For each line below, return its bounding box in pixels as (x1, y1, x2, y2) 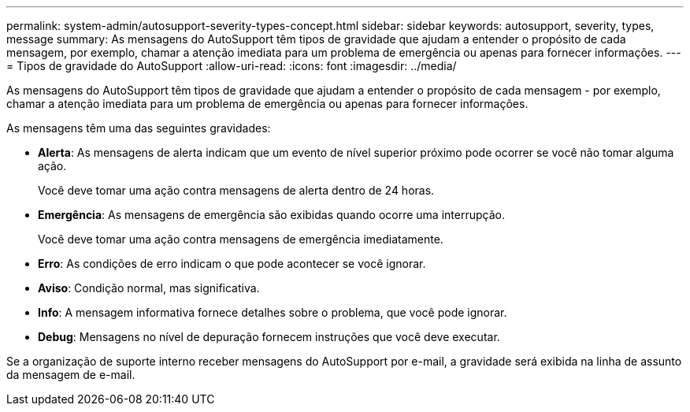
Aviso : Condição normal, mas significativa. (38, 281, 260, 295)
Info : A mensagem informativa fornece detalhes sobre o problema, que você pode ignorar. (38, 306, 507, 319)
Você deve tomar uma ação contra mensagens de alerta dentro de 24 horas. (38, 184, 435, 197)
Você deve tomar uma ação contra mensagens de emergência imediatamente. (38, 232, 443, 246)
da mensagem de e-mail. (6, 368, 135, 381)
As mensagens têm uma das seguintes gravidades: (6, 121, 271, 135)
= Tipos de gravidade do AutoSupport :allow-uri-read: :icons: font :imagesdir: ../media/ (6, 59, 457, 72)
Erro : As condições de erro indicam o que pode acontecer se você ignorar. (38, 257, 426, 270)
